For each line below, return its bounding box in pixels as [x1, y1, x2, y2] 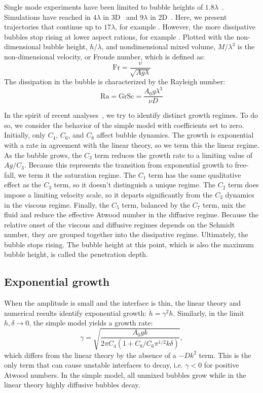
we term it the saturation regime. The [18, 169, 136, 180]
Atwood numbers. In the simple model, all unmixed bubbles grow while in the [4, 369, 246, 380]
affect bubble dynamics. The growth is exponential [96, 129, 254, 140]
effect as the [4, 179, 42, 190]
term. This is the [199, 349, 251, 360]
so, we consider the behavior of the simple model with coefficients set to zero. [4, 119, 244, 130]
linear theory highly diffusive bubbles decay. [4, 379, 140, 390]
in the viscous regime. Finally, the [4, 199, 109, 210]
